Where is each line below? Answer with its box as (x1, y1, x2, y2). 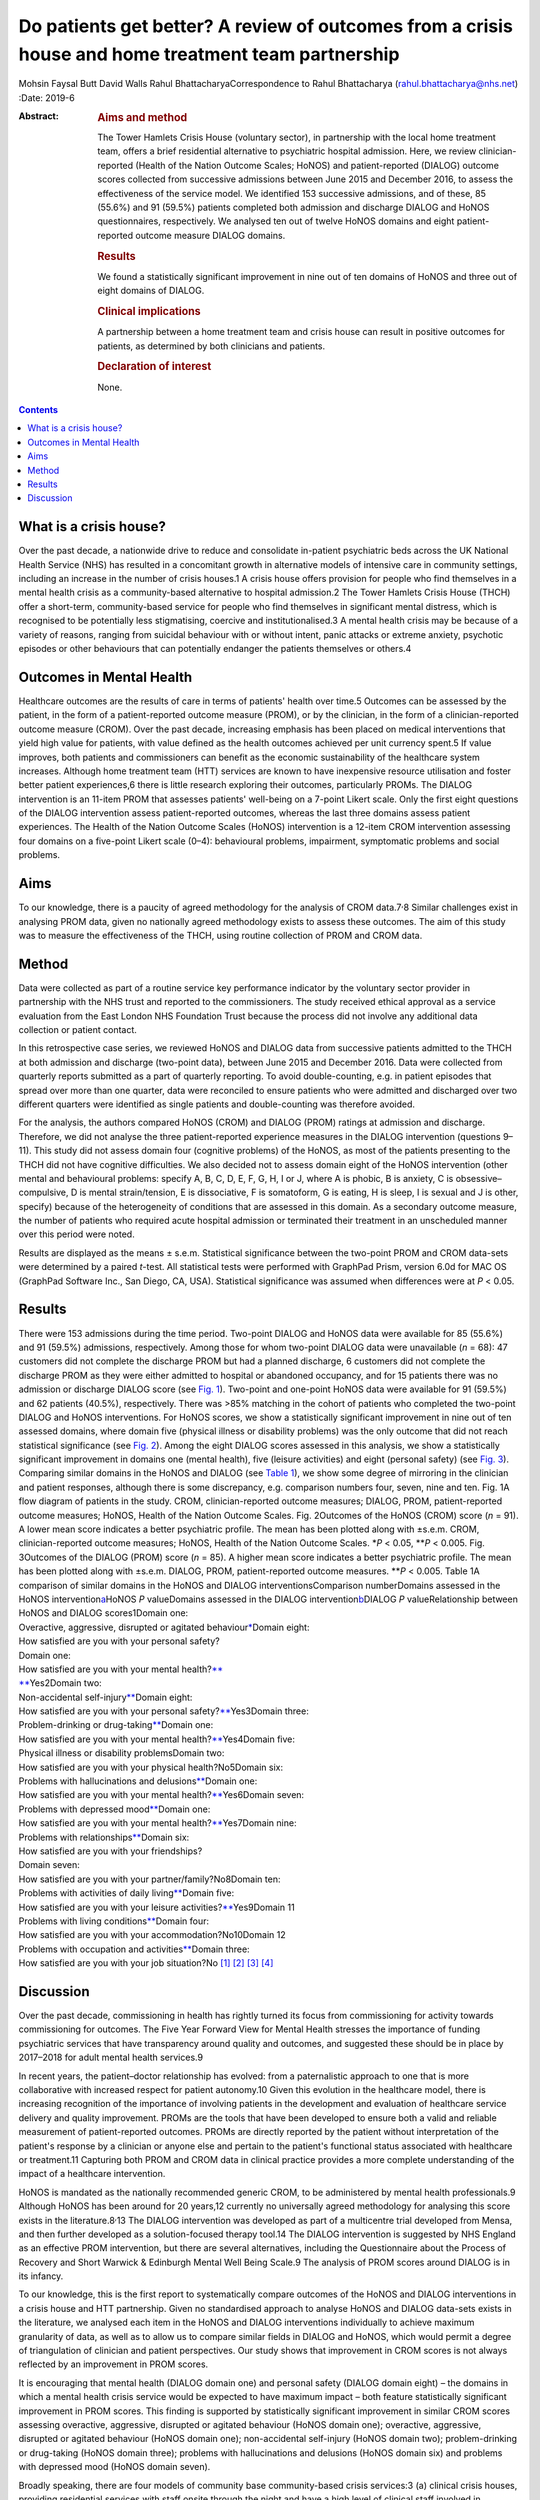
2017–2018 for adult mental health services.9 (18, 2051, 204, 2064)
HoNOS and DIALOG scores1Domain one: (18, 1607, 189, 1619)
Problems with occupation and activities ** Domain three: (18, 1943, 250, 1955)
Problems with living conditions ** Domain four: (18, 1915, 210, 1927)
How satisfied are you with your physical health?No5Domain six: (18, 1761, 284, 1773)
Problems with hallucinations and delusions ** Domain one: (18, 1775, 258, 1787)
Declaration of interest (97, 360, 212, 374)
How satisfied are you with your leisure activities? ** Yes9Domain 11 (18, 1901, 295, 1913)
